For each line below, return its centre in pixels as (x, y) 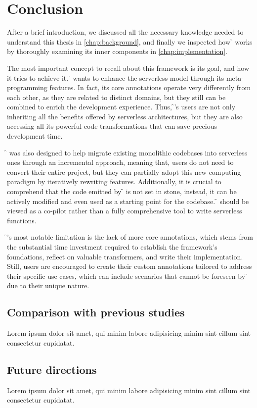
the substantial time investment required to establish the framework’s (112, 247)
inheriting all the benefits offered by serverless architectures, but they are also (125, 116)
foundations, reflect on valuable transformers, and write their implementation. (125, 256)
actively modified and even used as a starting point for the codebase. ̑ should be (128, 201)
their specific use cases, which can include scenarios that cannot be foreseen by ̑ (127, 276)
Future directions (52, 369)
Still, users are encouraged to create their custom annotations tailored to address (129, 266)
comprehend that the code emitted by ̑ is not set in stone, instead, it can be (122, 191)
